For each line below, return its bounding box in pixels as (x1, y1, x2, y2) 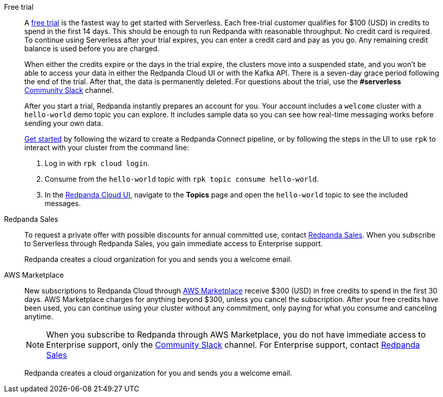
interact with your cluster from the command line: (24, 143, 189, 152)
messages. (45, 199, 81, 208)
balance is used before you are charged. (24, 44, 160, 53)
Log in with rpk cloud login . (45, 159, 150, 168)
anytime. (24, 312, 53, 321)
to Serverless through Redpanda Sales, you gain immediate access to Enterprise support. (24, 239, 323, 248)
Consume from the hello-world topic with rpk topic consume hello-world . (45, 175, 319, 183)
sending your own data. (24, 119, 103, 127)
